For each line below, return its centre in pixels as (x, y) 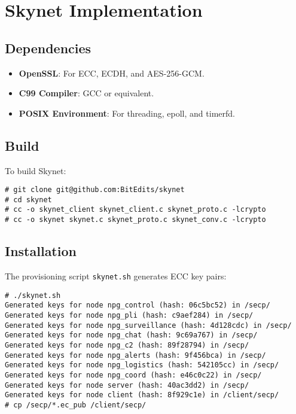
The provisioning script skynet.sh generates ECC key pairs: (116, 276)
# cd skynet (28, 200)
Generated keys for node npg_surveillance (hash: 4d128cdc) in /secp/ (148, 325)
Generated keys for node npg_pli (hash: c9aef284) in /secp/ (129, 315)
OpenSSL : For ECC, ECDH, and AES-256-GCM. (112, 73)
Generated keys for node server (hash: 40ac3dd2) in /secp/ (127, 385)
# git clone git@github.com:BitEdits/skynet (95, 190)
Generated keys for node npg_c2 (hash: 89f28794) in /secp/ (127, 345)
